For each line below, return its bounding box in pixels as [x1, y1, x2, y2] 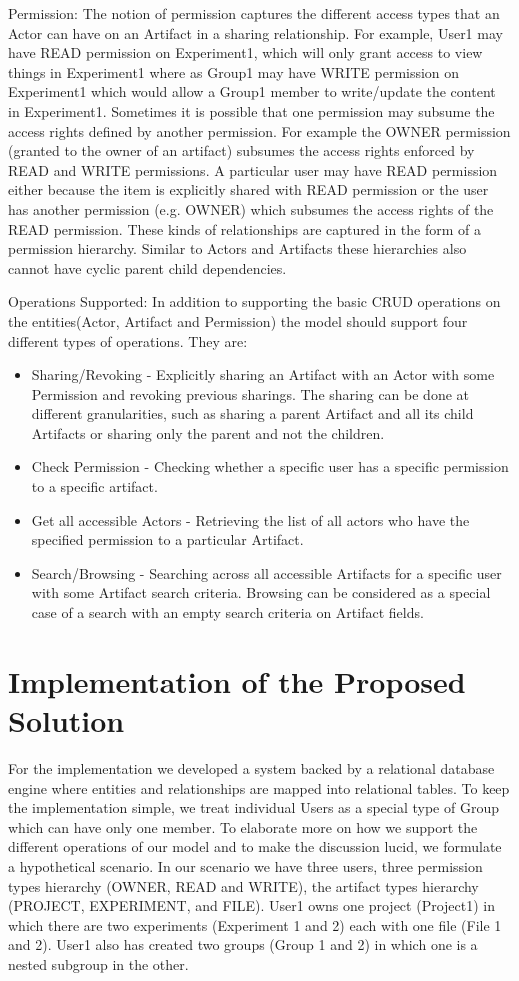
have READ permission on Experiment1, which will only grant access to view [8, 42, 483, 63]
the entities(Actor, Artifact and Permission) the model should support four [8, 310, 468, 331]
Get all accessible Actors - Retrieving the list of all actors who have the [31, 509, 470, 530]
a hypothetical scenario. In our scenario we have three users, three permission [8, 855, 483, 876]
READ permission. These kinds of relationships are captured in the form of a [8, 218, 481, 239]
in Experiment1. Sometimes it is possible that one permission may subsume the [8, 100, 495, 121]
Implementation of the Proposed [8, 660, 466, 701]
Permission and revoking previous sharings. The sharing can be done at [31, 383, 470, 404]
